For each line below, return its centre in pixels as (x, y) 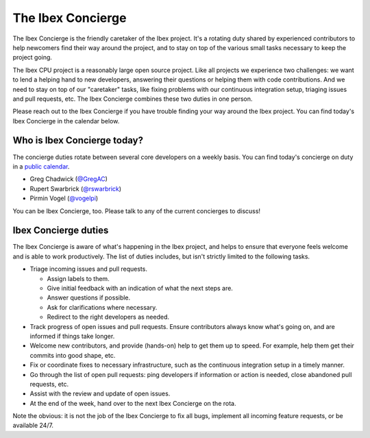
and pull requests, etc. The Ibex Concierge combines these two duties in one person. (133, 99)
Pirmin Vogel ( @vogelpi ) (64, 198)
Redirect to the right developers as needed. (108, 317)
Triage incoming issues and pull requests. (88, 269)
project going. (33, 58)
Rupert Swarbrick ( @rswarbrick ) (76, 188)
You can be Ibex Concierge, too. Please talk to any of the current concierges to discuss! (136, 211)
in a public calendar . (41, 166)
